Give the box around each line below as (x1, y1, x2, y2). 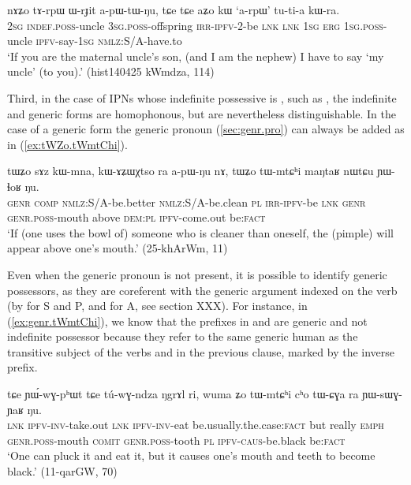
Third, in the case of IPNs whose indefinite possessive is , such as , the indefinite (7, 89, 397, 106)
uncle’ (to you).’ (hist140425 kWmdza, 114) (7, 63, 215, 80)
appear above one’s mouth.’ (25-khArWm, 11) (7, 240, 228, 256)
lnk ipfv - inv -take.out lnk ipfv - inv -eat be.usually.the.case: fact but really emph (7, 416, 384, 433)
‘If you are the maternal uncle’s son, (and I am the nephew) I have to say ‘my (7, 47, 384, 64)
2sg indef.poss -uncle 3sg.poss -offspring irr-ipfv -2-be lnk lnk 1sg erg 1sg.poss (7, 17, 383, 33)
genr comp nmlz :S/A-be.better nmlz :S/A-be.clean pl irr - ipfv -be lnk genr (7, 193, 366, 210)
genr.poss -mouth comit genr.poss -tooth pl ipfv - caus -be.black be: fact (7, 431, 346, 448)
